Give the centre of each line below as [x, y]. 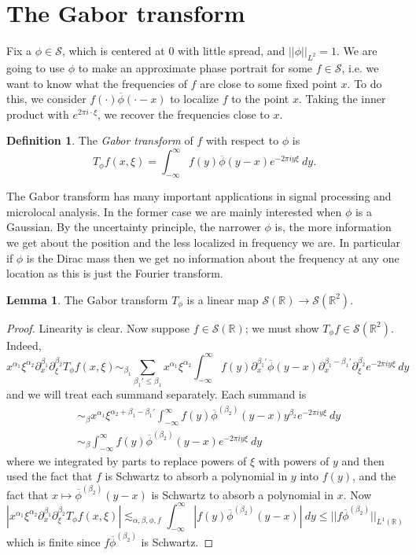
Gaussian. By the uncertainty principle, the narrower [134, 227]
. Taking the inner [342, 99]
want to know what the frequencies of [97, 83]
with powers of [294, 460]
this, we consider [46, 99]
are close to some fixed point [269, 83]
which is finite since [53, 542]
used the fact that [50, 476]
